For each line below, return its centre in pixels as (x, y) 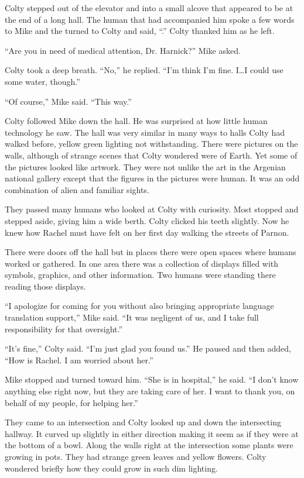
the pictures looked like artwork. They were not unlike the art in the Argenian (145, 166)
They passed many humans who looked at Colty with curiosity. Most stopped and (152, 209)
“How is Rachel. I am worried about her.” (79, 360)
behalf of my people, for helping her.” (71, 402)
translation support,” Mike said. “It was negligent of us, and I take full (132, 317)
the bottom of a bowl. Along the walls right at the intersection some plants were (149, 445)
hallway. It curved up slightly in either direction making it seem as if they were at (152, 433)
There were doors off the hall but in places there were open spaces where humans (151, 252)
